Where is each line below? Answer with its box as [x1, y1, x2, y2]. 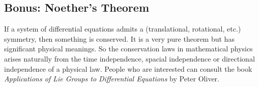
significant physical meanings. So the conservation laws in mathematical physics [4, 43, 253, 54]
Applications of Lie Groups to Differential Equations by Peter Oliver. [4, 73, 219, 84]
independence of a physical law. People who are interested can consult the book [4, 63, 252, 74]
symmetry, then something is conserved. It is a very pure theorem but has [4, 33, 235, 44]
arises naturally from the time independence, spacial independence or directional [4, 53, 255, 64]
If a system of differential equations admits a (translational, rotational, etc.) [4, 23, 241, 34]
